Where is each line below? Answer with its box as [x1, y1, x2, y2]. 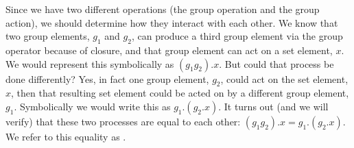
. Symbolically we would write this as [14, 99, 171, 113]
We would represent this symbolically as [5, 56, 174, 71]
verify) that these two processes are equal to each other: [5, 114, 241, 128]
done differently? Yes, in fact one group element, [5, 71, 209, 86]
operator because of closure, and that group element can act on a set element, [5, 42, 333, 57]
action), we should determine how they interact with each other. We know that [5, 15, 338, 29]
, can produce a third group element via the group [131, 29, 343, 43]
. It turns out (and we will [218, 99, 329, 113]
